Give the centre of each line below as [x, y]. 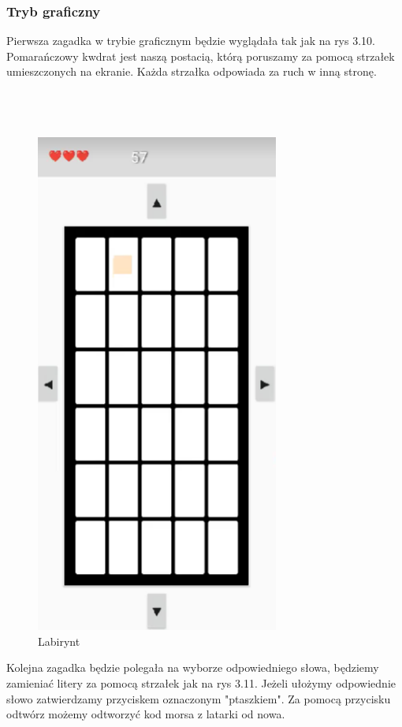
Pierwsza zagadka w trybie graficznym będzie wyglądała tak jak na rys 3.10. [191, 41]
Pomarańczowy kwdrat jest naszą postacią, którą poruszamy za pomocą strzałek [201, 56]
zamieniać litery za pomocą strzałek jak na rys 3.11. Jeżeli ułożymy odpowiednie [201, 683]
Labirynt [59, 641]
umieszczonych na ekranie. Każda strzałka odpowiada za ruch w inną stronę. [192, 71]
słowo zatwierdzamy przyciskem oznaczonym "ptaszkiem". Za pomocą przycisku [199, 698]
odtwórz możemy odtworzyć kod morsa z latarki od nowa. [146, 714]
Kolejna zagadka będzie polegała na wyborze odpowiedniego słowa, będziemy [193, 667]
